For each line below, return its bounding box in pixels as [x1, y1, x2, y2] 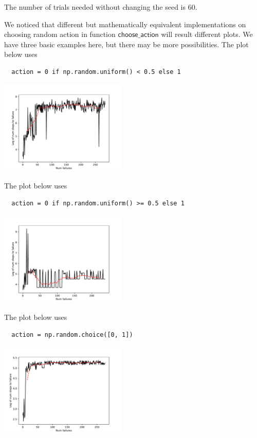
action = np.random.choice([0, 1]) [11, 331, 133, 338]
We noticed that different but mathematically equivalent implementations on [4, 18, 246, 29]
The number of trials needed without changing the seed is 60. [4, 2, 197, 12]
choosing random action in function [4, 29, 116, 40]
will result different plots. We [161, 29, 253, 40]
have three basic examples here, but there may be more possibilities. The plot [4, 39, 249, 49]
